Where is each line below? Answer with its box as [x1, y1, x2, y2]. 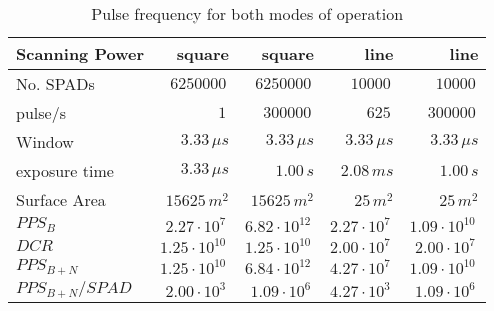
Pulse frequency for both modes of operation [91, 2, 404, 25]
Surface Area [16, 188, 106, 211]
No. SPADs [16, 72, 95, 95]
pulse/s [16, 101, 66, 124]
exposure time [16, 159, 114, 182]
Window [16, 130, 74, 153]
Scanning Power [16, 42, 145, 65]
